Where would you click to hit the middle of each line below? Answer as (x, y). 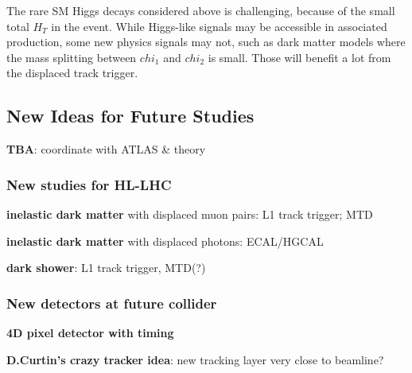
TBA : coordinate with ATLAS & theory (106, 149)
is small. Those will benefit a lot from (299, 57)
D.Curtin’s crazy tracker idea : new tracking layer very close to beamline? (195, 359)
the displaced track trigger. (72, 73)
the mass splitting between (72, 57)
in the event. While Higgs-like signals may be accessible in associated (219, 26)
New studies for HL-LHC (89, 184)
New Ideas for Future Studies (130, 116)
